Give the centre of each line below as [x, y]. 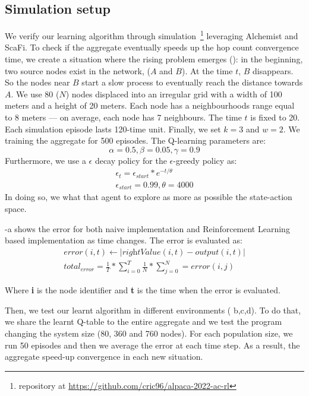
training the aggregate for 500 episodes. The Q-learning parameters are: [135, 140]
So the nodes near [37, 82]
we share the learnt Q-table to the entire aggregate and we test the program [144, 321]
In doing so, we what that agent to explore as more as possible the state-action [149, 197]
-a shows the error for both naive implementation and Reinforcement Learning [147, 228]
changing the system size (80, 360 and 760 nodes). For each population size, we [149, 333]
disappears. [273, 70]
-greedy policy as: [205, 160]
